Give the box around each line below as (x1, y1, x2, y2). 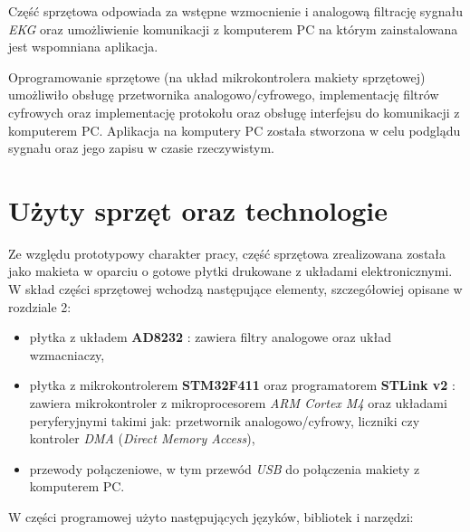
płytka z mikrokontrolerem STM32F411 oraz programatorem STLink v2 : (29, 375, 456, 394)
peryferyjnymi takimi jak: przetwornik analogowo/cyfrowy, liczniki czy (29, 411, 420, 430)
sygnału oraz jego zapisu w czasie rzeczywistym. (8, 138, 274, 157)
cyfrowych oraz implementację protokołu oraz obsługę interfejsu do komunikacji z (8, 102, 460, 121)
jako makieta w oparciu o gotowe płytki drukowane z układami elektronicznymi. (8, 261, 453, 280)
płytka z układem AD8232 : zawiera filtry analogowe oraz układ (29, 328, 391, 347)
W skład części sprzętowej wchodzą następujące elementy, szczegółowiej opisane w (8, 280, 463, 299)
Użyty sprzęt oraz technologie (8, 191, 388, 228)
